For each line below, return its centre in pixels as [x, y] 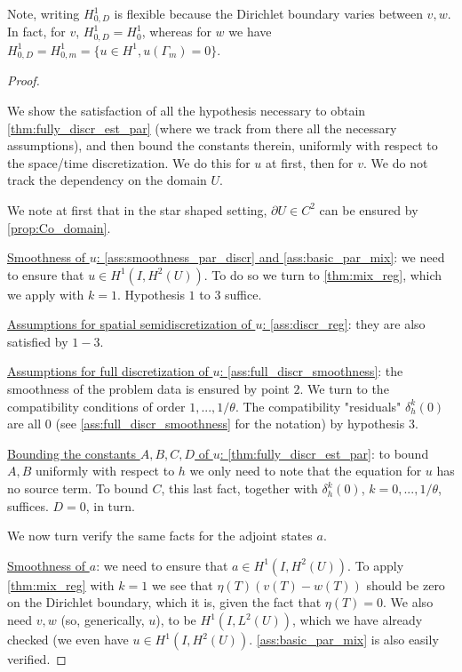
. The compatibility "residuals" [318, 406]
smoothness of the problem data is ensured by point [148, 389]
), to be [176, 620]
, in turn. [111, 505]
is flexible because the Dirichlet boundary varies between [268, 13]
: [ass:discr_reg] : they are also [344, 324]
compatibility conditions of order [96, 406]
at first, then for [310, 162]
